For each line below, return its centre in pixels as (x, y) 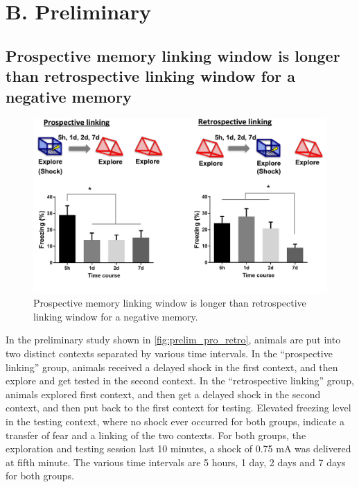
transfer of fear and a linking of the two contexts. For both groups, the (156, 435)
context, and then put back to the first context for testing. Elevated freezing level (178, 408)
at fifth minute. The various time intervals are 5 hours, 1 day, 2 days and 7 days (176, 462)
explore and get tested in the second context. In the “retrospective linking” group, (180, 381)
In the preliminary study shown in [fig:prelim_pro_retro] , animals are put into (173, 340)
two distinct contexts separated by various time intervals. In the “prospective (169, 353)
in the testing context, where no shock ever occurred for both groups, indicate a (175, 421)
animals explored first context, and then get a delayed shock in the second (163, 394)
